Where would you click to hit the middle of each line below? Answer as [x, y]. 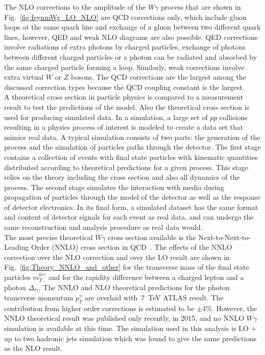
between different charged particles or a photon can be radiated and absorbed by [131, 56]
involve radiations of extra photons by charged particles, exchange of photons [125, 47]
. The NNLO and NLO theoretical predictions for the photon [134, 287]
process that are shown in [201, 7]
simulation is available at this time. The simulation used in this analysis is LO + [130, 328]
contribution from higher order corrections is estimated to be [99, 308]
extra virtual [24, 77]
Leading [17, 247]
